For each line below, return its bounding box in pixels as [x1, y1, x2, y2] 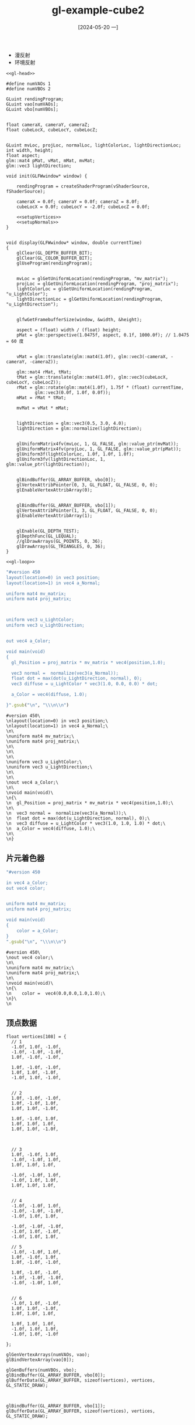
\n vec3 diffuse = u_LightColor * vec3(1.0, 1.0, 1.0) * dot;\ [6, 820, 166, 827]
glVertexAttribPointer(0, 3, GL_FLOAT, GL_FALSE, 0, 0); [16, 482, 158, 488]
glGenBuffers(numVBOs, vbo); [6, 1367, 77, 1373]
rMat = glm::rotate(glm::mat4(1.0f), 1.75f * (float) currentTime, [16, 385, 184, 390]
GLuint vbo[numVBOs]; [6, 106, 59, 112]
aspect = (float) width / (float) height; [16, 327, 121, 333]
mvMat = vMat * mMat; [16, 405, 69, 411]
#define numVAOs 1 [6, 80, 51, 87]
